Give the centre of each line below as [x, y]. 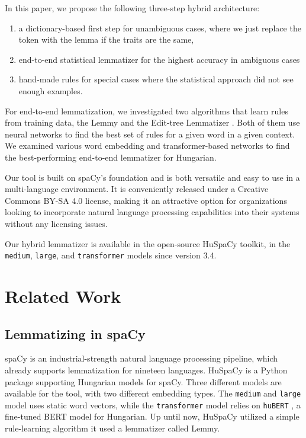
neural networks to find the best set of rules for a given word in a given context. [150, 134]
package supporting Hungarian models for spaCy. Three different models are [143, 381]
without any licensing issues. [56, 223]
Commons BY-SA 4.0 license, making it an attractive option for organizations [146, 200]
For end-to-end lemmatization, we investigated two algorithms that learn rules [146, 111]
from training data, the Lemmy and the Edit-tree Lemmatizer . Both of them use [152, 122]
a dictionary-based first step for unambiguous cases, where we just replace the [160, 28]
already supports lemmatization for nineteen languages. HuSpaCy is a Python [146, 370]
